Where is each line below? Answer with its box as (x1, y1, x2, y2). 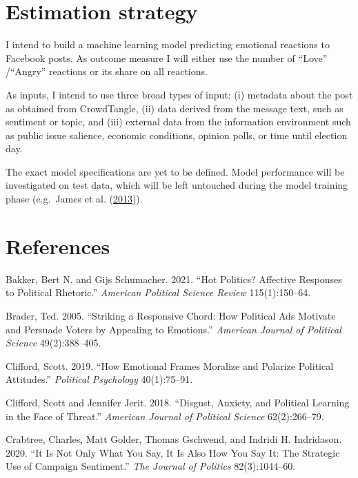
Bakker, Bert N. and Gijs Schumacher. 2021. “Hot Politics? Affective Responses (6, 271, 342, 286)
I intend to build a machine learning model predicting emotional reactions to (6, 37, 330, 52)
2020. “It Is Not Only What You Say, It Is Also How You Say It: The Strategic (6, 445, 340, 459)
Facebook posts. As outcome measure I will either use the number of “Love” (6, 50, 328, 65)
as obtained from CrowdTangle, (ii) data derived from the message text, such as (6, 101, 344, 115)
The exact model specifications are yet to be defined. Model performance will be (6, 164, 345, 178)
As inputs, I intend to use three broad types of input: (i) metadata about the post (6, 87, 353, 101)
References (6, 231, 110, 260)
